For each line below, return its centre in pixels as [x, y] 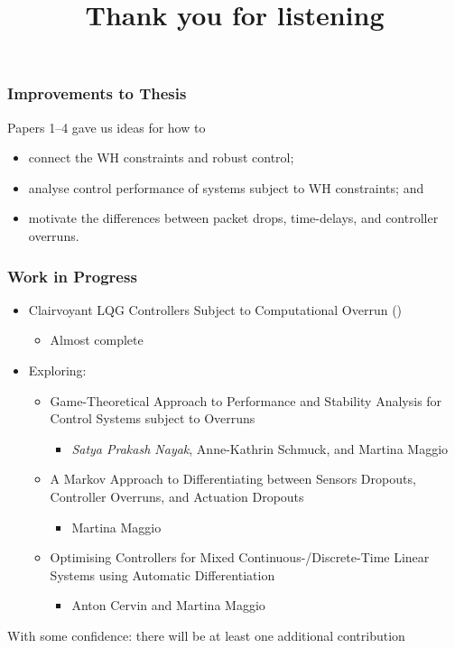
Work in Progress [72, 276]
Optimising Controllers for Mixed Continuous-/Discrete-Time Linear [240, 557]
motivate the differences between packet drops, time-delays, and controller [233, 218]
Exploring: [57, 370]
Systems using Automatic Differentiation [162, 574]
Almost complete [97, 340]
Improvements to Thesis [97, 93]
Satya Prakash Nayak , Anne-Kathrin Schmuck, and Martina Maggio [260, 448]
